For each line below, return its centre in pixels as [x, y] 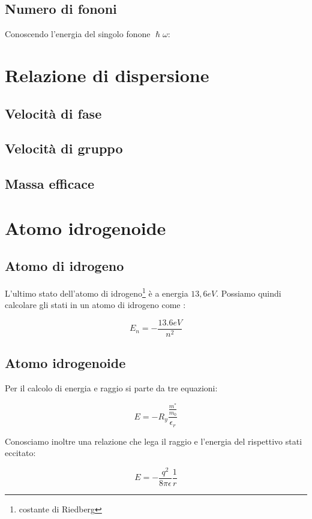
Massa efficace [49, 184]
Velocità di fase [53, 113]
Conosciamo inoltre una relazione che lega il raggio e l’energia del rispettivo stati [154, 441]
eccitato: [20, 453]
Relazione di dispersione [107, 75]
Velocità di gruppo [64, 148]
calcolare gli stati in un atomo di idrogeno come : [95, 305]
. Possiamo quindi [249, 293]
